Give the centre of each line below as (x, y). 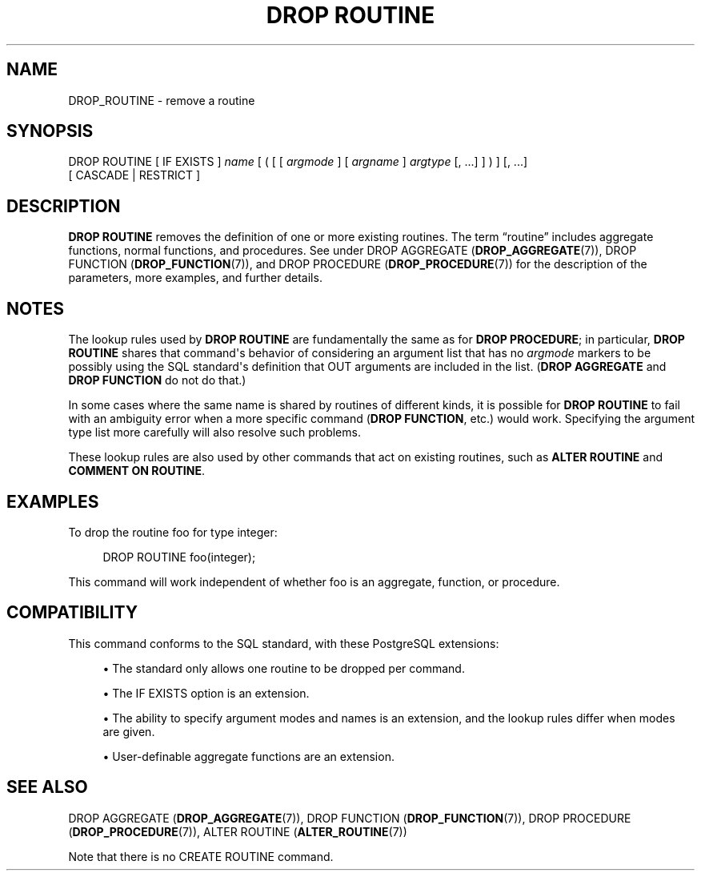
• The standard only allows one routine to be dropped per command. (284, 668)
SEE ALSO (47, 787)
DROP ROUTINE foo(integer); (179, 557)
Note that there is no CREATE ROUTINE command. (201, 856)
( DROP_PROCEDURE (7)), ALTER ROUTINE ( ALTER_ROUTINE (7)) (238, 831)
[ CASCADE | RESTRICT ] (134, 175)
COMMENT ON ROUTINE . (136, 471)
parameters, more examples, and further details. (195, 278)
